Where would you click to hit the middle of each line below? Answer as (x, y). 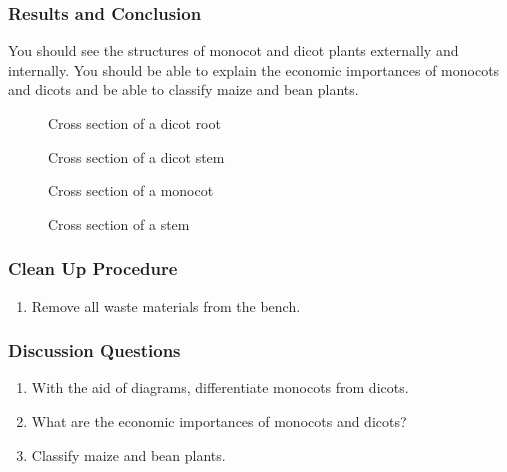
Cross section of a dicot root (134, 123)
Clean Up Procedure (93, 268)
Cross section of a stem (119, 223)
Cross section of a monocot (131, 190)
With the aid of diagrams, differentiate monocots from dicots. (220, 387)
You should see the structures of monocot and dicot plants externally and (233, 50)
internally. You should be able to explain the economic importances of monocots (254, 69)
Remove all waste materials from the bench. (166, 305)
